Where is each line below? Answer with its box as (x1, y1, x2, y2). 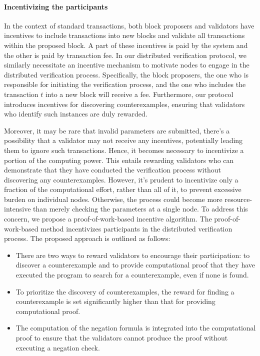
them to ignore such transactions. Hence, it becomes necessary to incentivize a (4, 144, 244, 155)
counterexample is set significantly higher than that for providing (15, 296, 215, 306)
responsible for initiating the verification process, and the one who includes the (4, 79, 246, 89)
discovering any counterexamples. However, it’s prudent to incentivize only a (4, 174, 238, 184)
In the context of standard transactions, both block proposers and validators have (4, 20, 254, 30)
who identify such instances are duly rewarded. (4, 108, 147, 119)
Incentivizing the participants (4, 1, 108, 11)
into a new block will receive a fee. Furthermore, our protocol (45, 88, 233, 99)
